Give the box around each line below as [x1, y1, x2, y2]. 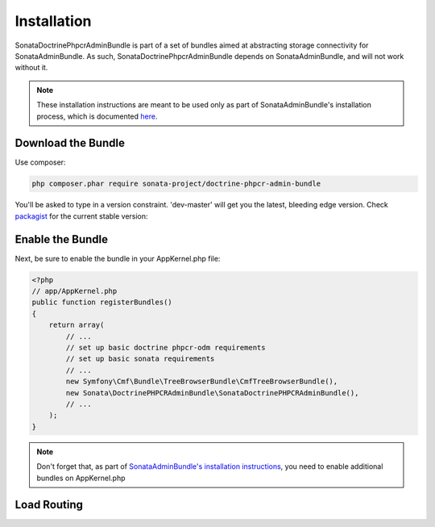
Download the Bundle [14, 136, 125, 150]
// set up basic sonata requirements [65, 354, 215, 363]
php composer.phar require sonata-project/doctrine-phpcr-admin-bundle [31, 179, 321, 189]
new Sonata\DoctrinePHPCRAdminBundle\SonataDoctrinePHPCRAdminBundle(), [65, 388, 359, 397]
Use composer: [14, 157, 66, 167]
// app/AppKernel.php [31, 287, 118, 296]
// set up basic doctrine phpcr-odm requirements [65, 343, 266, 352]
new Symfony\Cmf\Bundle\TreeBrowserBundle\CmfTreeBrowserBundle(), [65, 377, 338, 387]
